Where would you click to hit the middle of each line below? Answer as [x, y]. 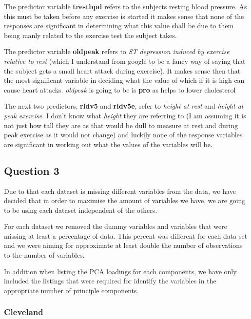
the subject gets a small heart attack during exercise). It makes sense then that [122, 70]
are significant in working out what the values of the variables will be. [108, 144]
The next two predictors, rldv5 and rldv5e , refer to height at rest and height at [124, 106]
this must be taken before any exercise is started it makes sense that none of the [124, 16]
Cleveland [24, 312]
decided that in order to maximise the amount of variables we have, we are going [125, 200]
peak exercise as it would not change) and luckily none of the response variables [123, 135]
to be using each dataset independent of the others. [81, 210]
